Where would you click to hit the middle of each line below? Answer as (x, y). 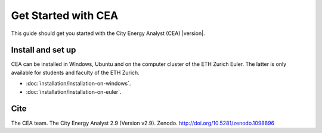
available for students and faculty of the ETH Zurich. (75, 72)
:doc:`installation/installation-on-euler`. (74, 91)
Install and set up (44, 50)
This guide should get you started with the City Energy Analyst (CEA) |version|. (108, 33)
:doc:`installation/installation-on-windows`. (78, 84)
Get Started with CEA (65, 15)
